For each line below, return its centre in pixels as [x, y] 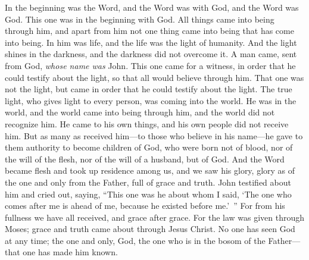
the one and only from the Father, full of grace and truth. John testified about [148, 182]
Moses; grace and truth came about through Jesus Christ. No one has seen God [150, 229]
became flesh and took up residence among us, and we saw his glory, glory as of [150, 170]
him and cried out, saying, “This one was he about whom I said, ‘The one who [148, 194]
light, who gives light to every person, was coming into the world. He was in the [151, 100]
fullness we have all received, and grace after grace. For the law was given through [155, 217]
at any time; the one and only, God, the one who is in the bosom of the [135, 240]
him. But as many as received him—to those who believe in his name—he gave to [154, 135]
